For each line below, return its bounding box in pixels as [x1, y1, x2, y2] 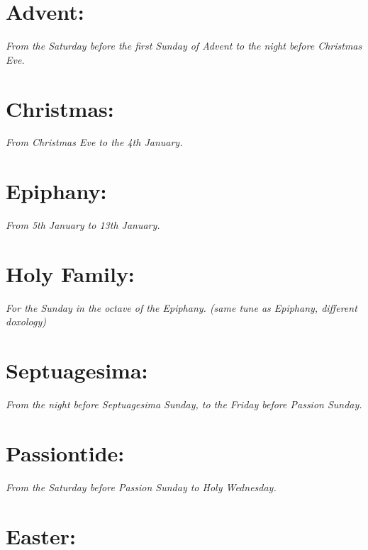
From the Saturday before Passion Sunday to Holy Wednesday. [6, 479, 277, 494]
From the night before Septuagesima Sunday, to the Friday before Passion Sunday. [6, 397, 362, 412]
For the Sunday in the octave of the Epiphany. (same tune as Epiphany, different [6, 300, 357, 315]
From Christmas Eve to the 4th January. [6, 135, 183, 150]
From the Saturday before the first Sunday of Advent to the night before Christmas [6, 38, 362, 53]
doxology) [6, 314, 46, 329]
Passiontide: [6, 438, 125, 467]
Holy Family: [6, 259, 135, 288]
